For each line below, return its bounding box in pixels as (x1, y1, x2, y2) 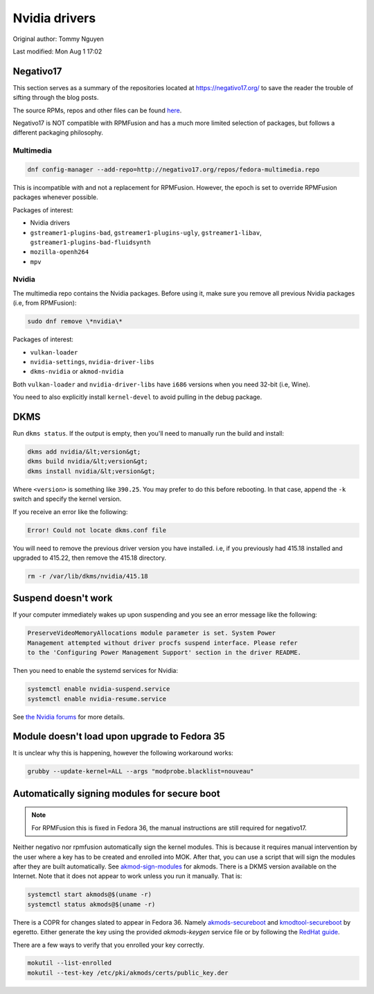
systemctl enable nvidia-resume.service (27, 694, 166, 703)
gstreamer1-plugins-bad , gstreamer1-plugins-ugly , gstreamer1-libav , (30, 228, 262, 237)
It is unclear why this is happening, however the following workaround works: (12, 749, 233, 757)
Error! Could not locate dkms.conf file (27, 526, 166, 534)
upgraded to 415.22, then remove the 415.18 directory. (12, 554, 166, 562)
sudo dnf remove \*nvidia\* (27, 318, 123, 325)
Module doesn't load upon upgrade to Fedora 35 (12, 730, 225, 742)
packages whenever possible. (12, 193, 98, 201)
